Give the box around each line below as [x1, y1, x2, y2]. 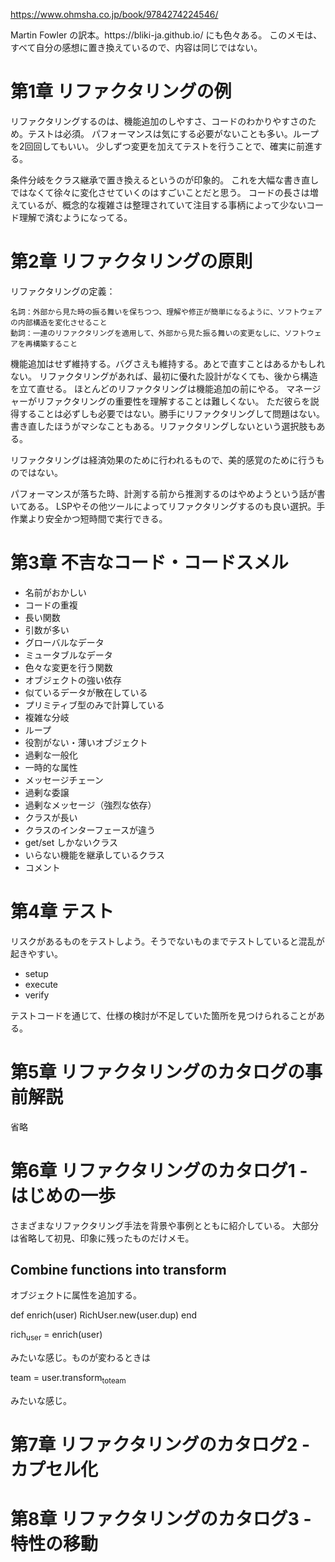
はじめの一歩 [10, 1184, 117, 1207]
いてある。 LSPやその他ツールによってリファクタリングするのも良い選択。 [10, 500, 317, 512]
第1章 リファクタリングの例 [10, 80, 232, 103]
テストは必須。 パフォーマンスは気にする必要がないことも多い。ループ [27, 127, 319, 139]
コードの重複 [24, 599, 78, 611]
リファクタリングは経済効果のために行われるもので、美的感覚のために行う [10, 454, 317, 466]
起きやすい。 [10, 947, 63, 959]
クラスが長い [24, 811, 78, 823]
